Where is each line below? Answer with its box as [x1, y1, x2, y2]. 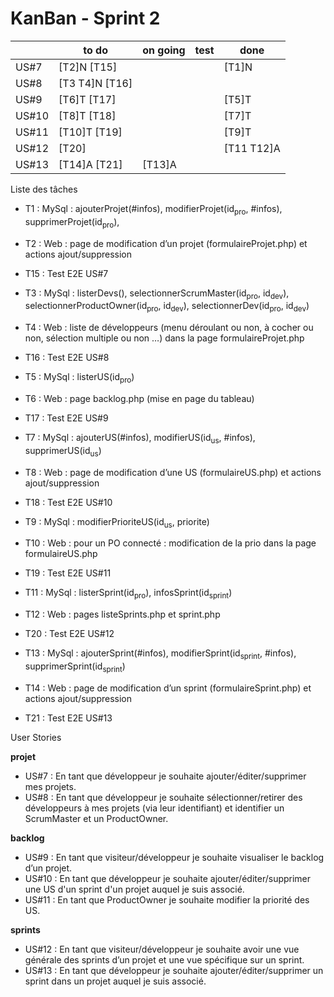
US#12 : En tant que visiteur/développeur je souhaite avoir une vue [24, 943, 300, 955]
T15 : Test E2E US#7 [24, 267, 109, 279]
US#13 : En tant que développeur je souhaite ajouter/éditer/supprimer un [24, 964, 324, 976]
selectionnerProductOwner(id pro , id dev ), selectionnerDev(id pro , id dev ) [24, 300, 310, 314]
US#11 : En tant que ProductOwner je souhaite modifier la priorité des [24, 893, 310, 906]
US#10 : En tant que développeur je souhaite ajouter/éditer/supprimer [24, 872, 312, 884]
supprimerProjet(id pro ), [24, 215, 120, 230]
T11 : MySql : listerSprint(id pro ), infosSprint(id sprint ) [24, 587, 233, 601]
